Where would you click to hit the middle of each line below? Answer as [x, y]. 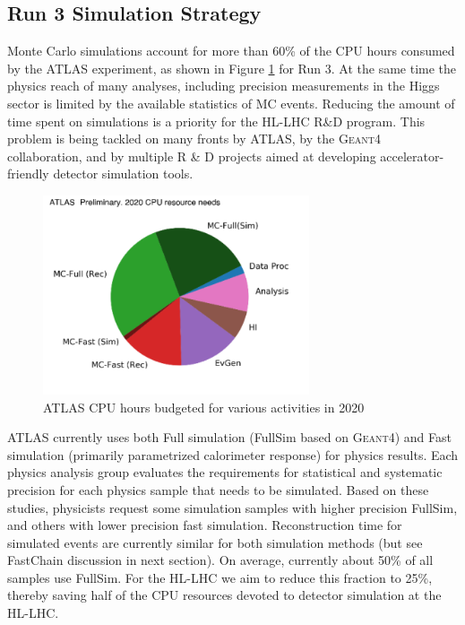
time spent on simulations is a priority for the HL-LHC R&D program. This [216, 121]
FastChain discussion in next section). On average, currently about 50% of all [220, 560]
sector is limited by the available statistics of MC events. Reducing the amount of [231, 103]
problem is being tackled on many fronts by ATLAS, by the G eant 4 [194, 139]
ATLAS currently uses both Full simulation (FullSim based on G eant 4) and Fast [229, 437]
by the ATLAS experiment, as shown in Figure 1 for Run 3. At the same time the [232, 68]
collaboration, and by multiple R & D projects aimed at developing [192, 156]
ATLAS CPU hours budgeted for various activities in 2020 [204, 407]
